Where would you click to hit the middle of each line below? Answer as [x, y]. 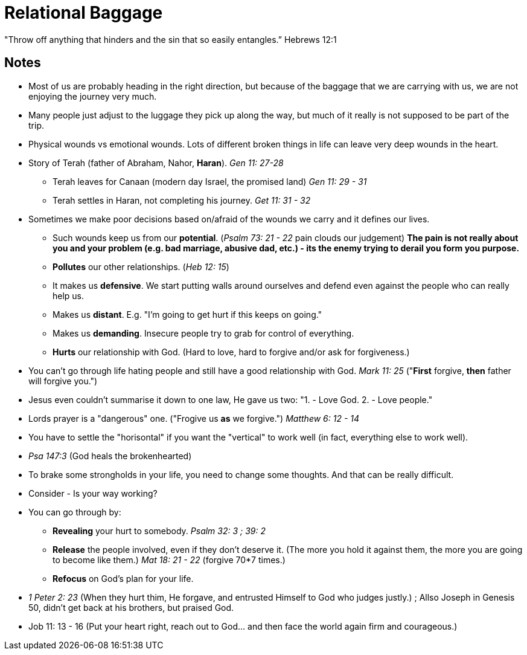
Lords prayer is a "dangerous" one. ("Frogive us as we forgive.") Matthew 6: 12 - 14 [194, 418]
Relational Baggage [84, 13]
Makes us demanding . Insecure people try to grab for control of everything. [203, 333]
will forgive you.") [63, 381]
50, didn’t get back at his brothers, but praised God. [131, 607]
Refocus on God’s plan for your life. [123, 578]
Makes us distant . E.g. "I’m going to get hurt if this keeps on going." [187, 314]
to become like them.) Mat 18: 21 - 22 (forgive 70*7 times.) [169, 560]
